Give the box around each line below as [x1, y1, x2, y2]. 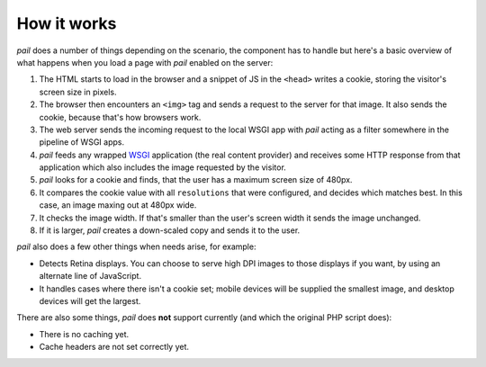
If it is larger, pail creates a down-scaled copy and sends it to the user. [39, 225, 301, 236]
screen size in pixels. [39, 86, 117, 97]
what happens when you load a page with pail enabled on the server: [16, 57, 274, 67]
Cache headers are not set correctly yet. [39, 342, 189, 353]
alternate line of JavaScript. [39, 271, 142, 282]
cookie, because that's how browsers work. [39, 112, 202, 122]
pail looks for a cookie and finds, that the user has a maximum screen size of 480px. [39, 175, 353, 185]
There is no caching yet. [39, 328, 130, 339]
